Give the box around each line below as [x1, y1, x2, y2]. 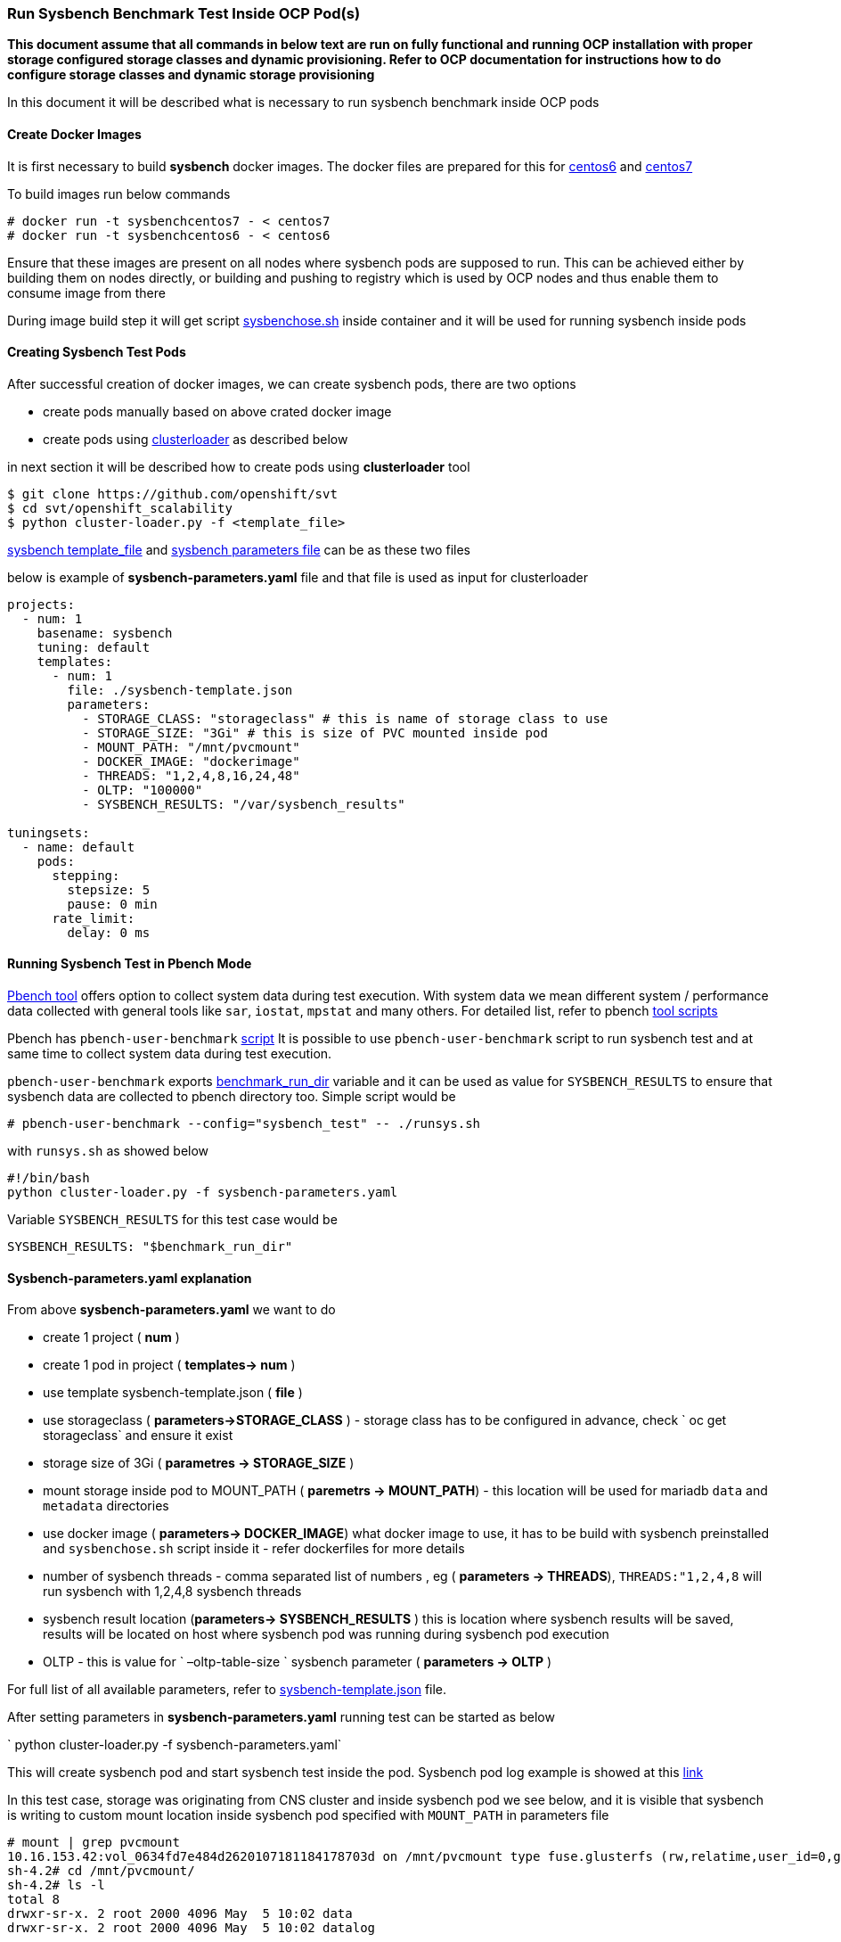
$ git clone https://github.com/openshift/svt [7, 486, 338, 501]
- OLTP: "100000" [82, 782, 203, 797]
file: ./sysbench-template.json [67, 682, 293, 697]
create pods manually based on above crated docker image [43, 403, 392, 419]
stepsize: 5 [67, 882, 151, 897]
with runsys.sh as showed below [7, 1143, 209, 1159]
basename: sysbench [37, 625, 173, 640]
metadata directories [43, 1498, 169, 1514]
